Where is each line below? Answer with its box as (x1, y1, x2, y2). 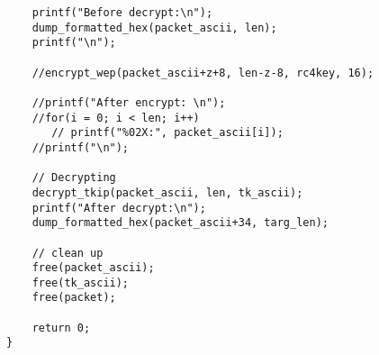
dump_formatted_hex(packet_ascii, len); (32, 21, 277, 34)
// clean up (32, 246, 104, 259)
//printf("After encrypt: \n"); (32, 96, 226, 109)
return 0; (32, 321, 91, 334)
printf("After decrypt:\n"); (32, 201, 206, 214)
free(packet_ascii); (32, 261, 155, 275)
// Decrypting (32, 171, 116, 185)
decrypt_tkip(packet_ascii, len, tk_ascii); (32, 186, 303, 199)
